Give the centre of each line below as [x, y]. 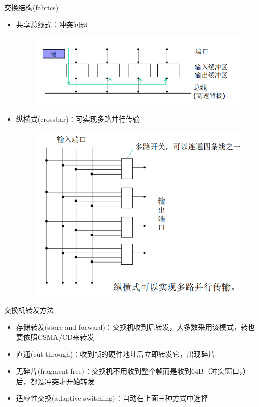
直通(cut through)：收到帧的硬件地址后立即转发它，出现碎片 [116, 354]
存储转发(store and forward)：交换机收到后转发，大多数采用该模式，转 [132, 327]
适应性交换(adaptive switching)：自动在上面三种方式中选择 [112, 398]
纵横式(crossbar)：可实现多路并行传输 [78, 118]
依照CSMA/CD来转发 [59, 337]
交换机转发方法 [29, 310]
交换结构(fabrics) [32, 7]
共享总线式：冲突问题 [52, 24]
